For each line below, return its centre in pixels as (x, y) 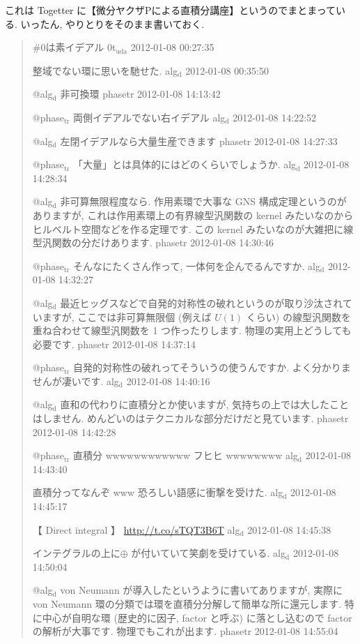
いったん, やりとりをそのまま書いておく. (112, 23)
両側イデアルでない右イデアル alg (149, 117)
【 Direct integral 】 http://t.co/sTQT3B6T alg (136, 529)
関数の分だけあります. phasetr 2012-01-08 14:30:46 (163, 242)
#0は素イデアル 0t (74, 47)
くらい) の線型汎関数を (298, 316)
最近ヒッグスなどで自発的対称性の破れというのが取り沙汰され (201, 302)
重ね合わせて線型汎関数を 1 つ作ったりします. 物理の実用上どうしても (192, 330)
